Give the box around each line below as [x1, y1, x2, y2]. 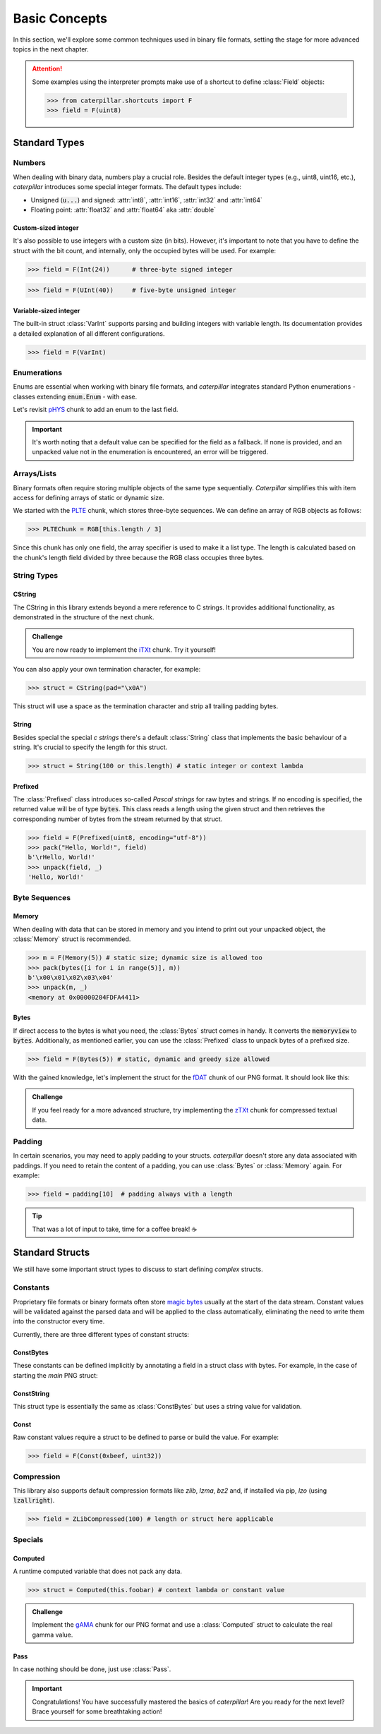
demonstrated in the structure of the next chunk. [13, 613, 155, 622]
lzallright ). [13, 1496, 55, 1505]
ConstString [13, 1389, 50, 1397]
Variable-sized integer [13, 306, 80, 315]
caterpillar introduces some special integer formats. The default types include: [13, 183, 242, 191]
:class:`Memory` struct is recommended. [13, 935, 131, 943]
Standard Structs [13, 1247, 90, 1259]
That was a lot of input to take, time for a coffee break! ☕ [32, 1225, 198, 1233]
